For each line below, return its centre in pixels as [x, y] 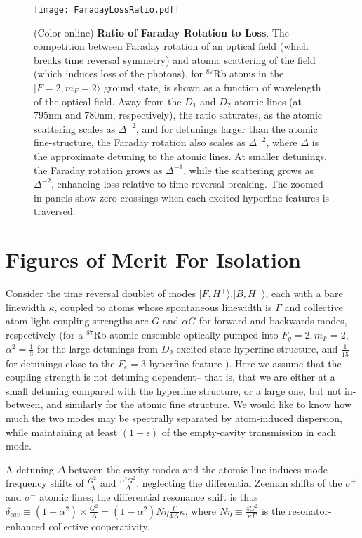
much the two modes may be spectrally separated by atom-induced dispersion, [174, 418]
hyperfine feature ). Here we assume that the [245, 363]
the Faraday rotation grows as [98, 170]
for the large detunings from [97, 349]
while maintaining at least [62, 432]
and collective [314, 307]
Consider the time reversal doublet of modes [101, 293]
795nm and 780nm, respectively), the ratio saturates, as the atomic [178, 115]
